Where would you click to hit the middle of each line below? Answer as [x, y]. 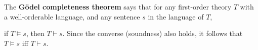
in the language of [176, 16]
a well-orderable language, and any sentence [72, 16]
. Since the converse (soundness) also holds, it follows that [153, 33]
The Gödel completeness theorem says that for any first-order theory [118, 6]
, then [35, 33]
